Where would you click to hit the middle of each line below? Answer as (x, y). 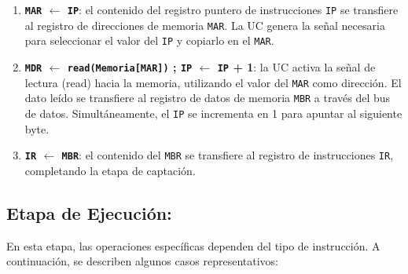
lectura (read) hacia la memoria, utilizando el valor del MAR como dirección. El (213, 82)
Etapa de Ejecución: (89, 212)
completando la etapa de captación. (110, 170)
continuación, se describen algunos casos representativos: (142, 261)
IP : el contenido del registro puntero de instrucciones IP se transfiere (233, 9)
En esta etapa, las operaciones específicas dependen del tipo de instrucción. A (193, 245)
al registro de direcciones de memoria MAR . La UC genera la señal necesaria (205, 25)
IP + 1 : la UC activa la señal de (296, 66)
